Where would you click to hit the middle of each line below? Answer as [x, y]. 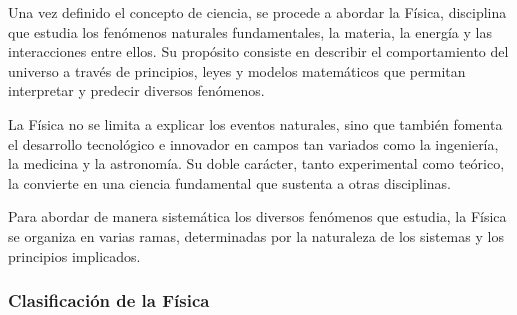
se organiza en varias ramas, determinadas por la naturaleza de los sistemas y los [256, 235]
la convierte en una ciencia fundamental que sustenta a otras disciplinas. [230, 182]
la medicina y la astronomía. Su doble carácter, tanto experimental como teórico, [256, 163]
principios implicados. [74, 255]
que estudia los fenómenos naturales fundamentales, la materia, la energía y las [250, 31]
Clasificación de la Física [109, 300]
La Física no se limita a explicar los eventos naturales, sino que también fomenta [255, 123]
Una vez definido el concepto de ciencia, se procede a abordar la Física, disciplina [257, 12]
